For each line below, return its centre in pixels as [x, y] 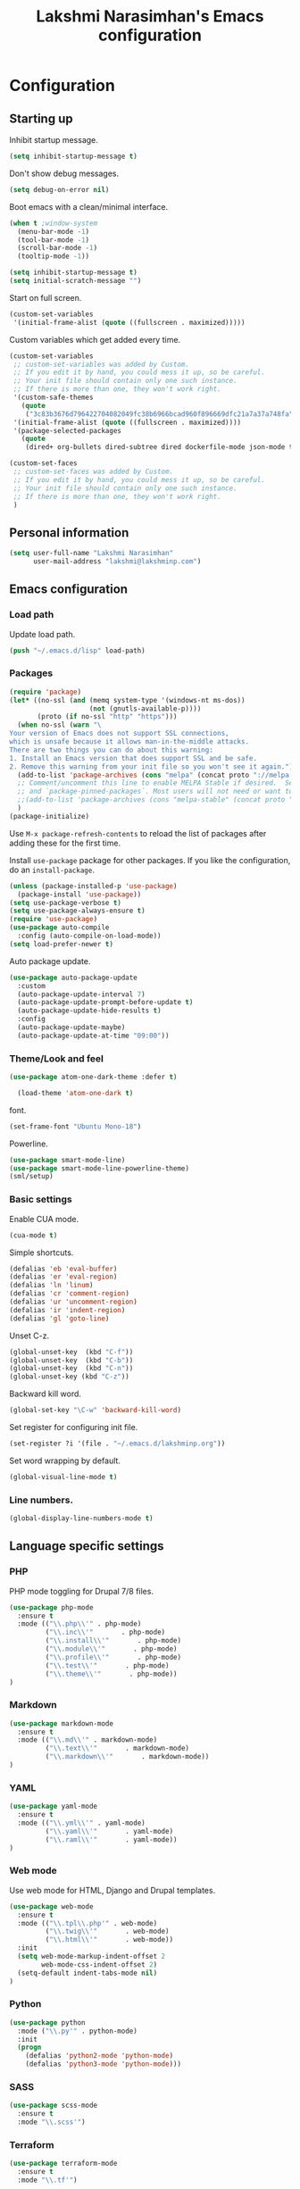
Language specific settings [87, 1546]
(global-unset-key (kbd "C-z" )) [69, 1377]
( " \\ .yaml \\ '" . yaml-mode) [109, 1831]
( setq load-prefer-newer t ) [62, 944]
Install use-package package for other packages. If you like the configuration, [150, 860]
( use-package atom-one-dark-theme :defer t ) [93, 1078]
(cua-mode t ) [33, 1235]
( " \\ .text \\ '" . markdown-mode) [117, 1748]
